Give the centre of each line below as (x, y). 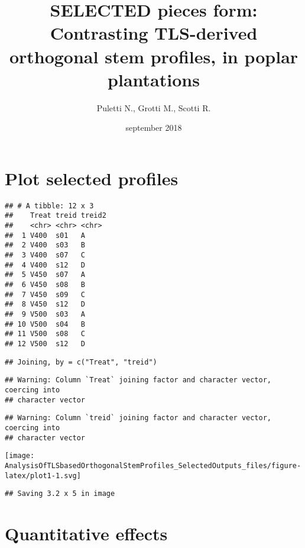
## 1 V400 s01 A (45, 235)
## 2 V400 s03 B (45, 245)
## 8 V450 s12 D (45, 304)
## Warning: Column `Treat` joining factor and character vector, (138, 380)
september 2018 (154, 128)
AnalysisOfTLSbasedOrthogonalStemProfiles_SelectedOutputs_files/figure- (153, 465)
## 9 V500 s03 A (45, 315)
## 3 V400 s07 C (45, 255)
